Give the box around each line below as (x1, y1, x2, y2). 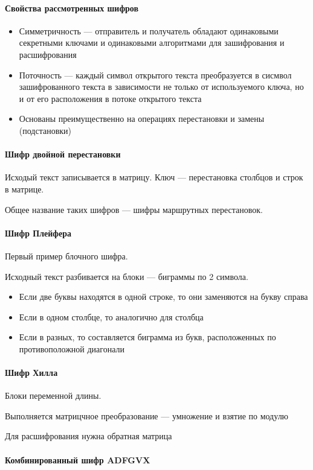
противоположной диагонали (19, 342, 125, 355)
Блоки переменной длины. (5, 389, 102, 402)
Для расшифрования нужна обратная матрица (5, 430, 172, 442)
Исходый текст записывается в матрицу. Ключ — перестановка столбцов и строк (5, 171, 303, 183)
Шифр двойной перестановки (5, 148, 121, 160)
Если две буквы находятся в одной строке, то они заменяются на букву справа (19, 290, 308, 303)
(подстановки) (19, 124, 72, 136)
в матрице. (5, 182, 44, 195)
